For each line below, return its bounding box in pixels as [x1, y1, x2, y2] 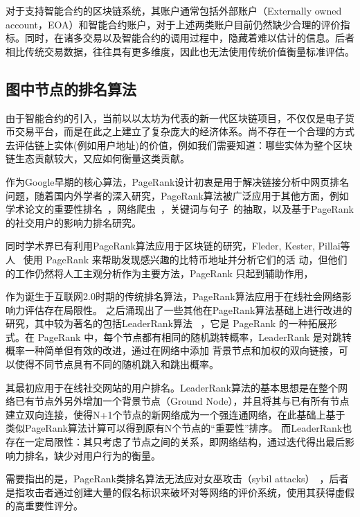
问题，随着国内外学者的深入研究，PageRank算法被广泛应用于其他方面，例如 [6, 188, 349, 202]
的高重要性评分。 [6, 498, 83, 513]
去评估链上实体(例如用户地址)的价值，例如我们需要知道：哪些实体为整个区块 [6, 137, 352, 152]
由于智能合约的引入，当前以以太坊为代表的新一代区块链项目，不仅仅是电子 [6, 110, 345, 125]
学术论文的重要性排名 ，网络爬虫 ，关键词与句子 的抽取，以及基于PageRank [6, 202, 354, 216]
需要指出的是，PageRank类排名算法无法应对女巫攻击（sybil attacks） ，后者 [6, 471, 349, 486]
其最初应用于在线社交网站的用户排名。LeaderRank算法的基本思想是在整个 [6, 380, 338, 394]
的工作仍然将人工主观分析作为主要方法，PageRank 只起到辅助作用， [6, 265, 314, 280]
